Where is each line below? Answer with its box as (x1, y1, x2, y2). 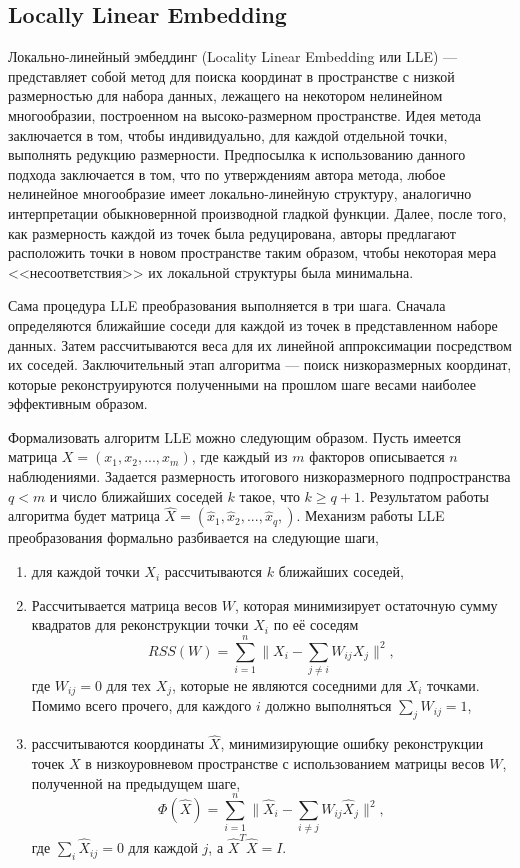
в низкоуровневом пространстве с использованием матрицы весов (85, 753, 485, 774)
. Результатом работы (360, 485, 489, 506)
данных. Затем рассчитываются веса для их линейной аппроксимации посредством (8, 334, 512, 355)
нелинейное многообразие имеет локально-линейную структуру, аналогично (8, 183, 472, 204)
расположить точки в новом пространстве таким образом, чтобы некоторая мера (8, 242, 497, 263)
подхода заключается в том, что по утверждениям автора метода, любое (8, 163, 446, 184)
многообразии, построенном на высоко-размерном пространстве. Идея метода (8, 104, 482, 125)
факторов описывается (309, 446, 445, 467)
